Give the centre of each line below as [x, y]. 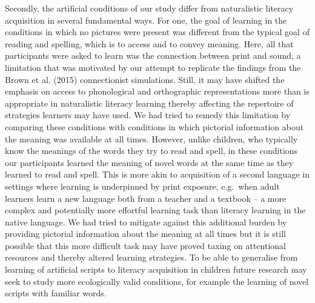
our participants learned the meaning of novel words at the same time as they [149, 162]
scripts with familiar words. [56, 293]
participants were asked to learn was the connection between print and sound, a [153, 55]
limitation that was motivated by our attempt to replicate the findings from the [153, 67]
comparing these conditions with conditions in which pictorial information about [154, 126]
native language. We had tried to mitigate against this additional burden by [146, 221]
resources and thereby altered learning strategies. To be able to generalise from [151, 257]
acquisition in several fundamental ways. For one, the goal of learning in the [146, 20]
